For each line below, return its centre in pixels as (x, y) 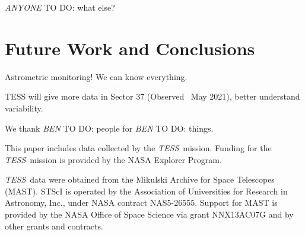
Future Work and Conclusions (130, 48)
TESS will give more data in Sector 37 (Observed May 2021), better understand (152, 96)
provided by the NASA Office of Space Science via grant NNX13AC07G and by (149, 214)
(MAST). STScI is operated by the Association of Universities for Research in (146, 191)
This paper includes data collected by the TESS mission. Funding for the (138, 148)
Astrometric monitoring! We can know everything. (96, 76)
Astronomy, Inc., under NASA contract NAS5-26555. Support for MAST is (141, 202)
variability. (24, 108)
